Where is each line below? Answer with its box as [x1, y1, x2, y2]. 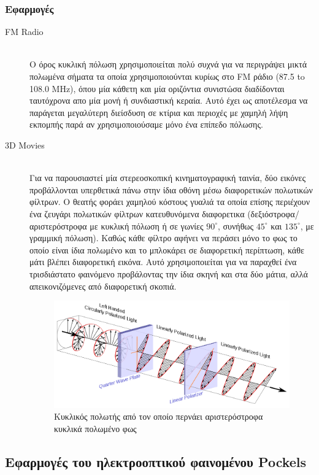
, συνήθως [217, 219, 254, 232]
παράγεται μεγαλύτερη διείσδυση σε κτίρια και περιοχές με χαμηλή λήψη [29, 106, 288, 118]
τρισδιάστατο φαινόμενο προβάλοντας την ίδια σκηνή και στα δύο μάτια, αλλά [29, 267, 308, 280]
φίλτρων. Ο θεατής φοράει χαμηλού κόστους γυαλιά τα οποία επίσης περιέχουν [29, 195, 310, 208]
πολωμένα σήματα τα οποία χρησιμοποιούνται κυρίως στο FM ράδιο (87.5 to [29, 70, 305, 82]
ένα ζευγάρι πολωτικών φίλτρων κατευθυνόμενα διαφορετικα [29, 207, 245, 220]
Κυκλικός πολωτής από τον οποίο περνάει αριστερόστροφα [54, 410, 263, 423]
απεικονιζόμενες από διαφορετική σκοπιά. [29, 279, 177, 292]
